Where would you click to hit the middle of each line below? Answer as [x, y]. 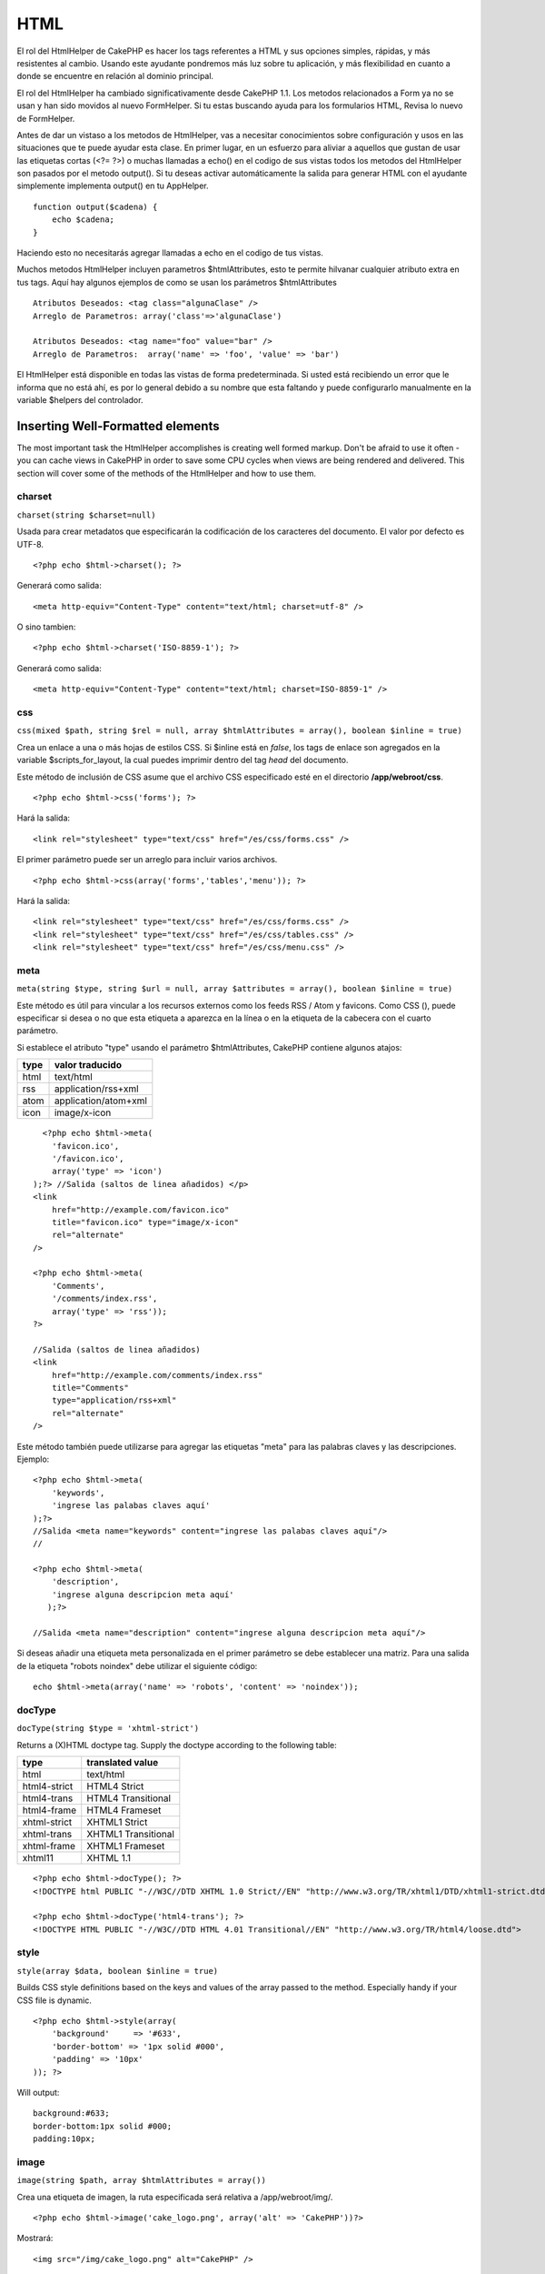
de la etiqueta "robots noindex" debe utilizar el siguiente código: [137, 1665]
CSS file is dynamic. [54, 2000]
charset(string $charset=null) [86, 515]
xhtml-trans [47, 1835]
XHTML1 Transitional [130, 1835]
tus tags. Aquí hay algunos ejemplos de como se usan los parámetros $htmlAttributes [177, 282]
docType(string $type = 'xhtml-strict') [108, 1729]
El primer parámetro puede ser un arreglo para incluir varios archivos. [147, 860]
